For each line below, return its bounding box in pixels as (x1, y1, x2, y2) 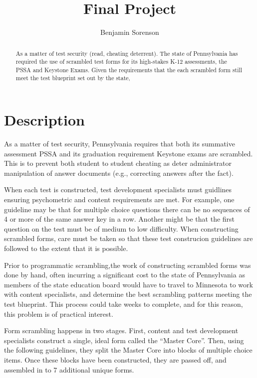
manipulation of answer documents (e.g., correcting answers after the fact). (4, 167, 234, 178)
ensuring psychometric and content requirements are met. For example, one (4, 194, 235, 205)
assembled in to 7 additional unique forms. (4, 364, 134, 375)
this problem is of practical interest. (4, 308, 113, 319)
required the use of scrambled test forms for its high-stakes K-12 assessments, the (15, 57, 227, 66)
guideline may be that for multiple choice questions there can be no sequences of (4, 204, 250, 214)
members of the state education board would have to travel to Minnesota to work (4, 279, 253, 289)
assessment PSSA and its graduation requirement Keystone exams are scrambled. (4, 148, 253, 158)
